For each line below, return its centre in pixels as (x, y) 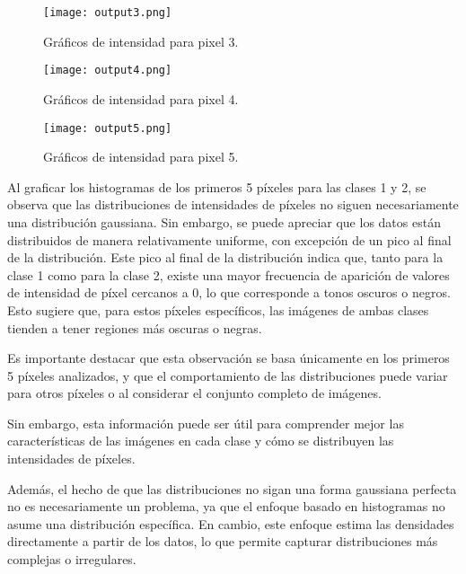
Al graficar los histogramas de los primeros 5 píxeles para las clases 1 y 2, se (217, 186)
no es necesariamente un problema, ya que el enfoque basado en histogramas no (226, 506)
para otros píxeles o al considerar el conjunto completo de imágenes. (194, 393)
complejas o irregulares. (72, 559)
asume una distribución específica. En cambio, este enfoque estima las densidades (231, 523)
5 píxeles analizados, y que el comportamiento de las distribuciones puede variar (228, 375)
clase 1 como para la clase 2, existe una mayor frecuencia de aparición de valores (229, 274)
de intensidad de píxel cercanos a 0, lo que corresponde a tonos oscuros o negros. (229, 292)
